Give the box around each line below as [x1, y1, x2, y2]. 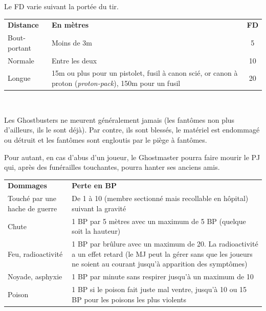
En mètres [51, 19, 89, 30]
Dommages [8, 180, 47, 191]
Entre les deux [51, 55, 97, 65]
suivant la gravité [72, 203, 126, 213]
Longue [8, 73, 31, 83]
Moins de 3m [51, 37, 92, 48]
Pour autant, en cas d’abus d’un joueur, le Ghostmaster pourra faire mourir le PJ [4, 151, 260, 162]
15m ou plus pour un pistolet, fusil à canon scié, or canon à [51, 68, 238, 78]
